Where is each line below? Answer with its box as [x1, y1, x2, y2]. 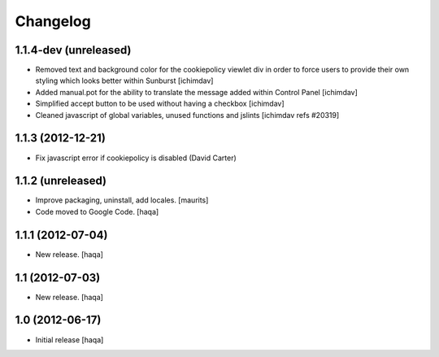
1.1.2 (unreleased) [15, 174, 107, 188]
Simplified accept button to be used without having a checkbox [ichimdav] [35, 98, 285, 109]
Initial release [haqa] [35, 334, 104, 345]
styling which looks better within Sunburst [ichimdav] [35, 76, 214, 85]
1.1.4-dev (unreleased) [15, 43, 132, 57]
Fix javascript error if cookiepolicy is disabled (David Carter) [35, 153, 237, 163]
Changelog [15, 12, 91, 30]
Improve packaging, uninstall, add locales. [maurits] [35, 195, 209, 205]
